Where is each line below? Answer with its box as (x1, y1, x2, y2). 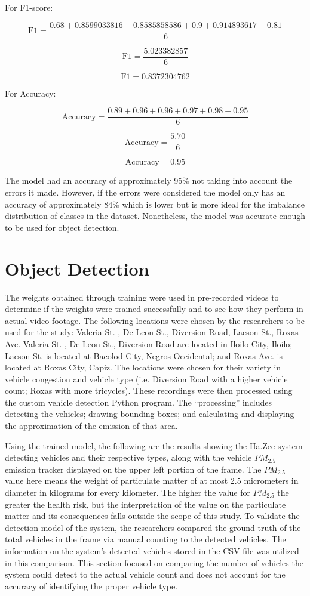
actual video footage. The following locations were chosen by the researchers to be (5, 314, 305, 326)
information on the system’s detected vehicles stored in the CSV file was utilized (5, 545, 299, 557)
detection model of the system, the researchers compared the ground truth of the (5, 521, 301, 533)
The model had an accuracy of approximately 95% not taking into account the (5, 174, 293, 187)
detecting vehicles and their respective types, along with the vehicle (5, 451, 252, 464)
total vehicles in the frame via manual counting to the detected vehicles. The (5, 533, 286, 545)
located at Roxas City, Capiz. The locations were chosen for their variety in (5, 361, 281, 373)
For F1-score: (5, 1, 53, 13)
